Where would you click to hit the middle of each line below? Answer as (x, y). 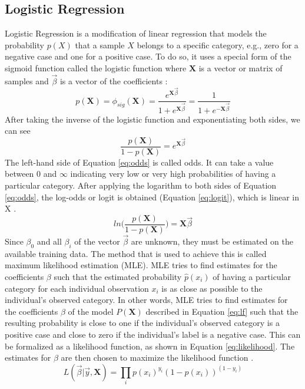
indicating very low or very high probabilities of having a (173, 174)
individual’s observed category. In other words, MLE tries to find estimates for (146, 300)
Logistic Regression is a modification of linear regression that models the (136, 33)
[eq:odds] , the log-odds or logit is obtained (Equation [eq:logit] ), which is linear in (152, 197)
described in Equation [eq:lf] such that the (222, 311)
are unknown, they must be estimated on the (212, 241)
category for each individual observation (77, 288)
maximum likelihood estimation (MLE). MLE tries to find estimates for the (141, 265)
